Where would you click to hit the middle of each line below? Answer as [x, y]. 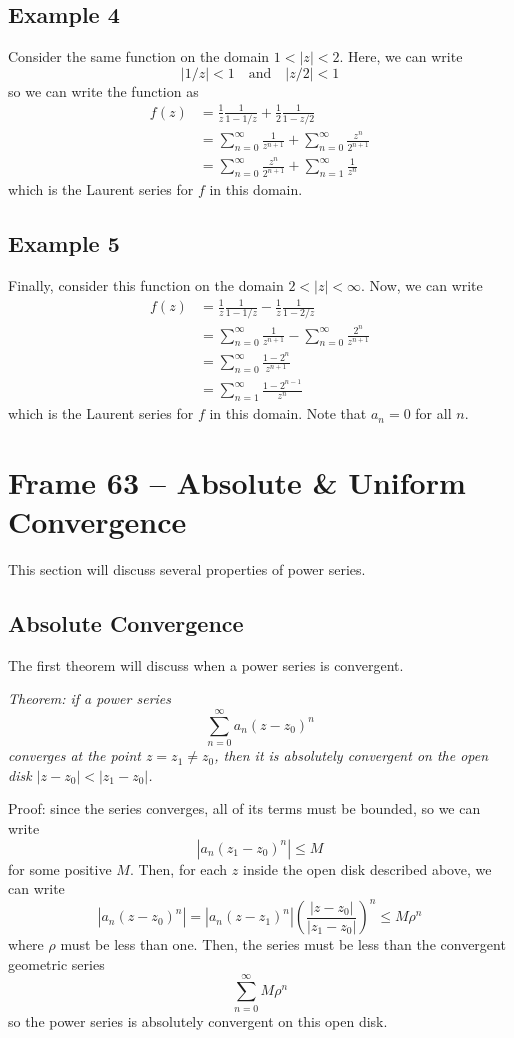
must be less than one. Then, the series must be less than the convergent [283, 944]
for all [433, 413]
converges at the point [74, 755]
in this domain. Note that [288, 413]
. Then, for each [178, 868]
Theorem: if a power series [90, 698]
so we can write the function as [103, 90]
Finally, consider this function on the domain [146, 284]
